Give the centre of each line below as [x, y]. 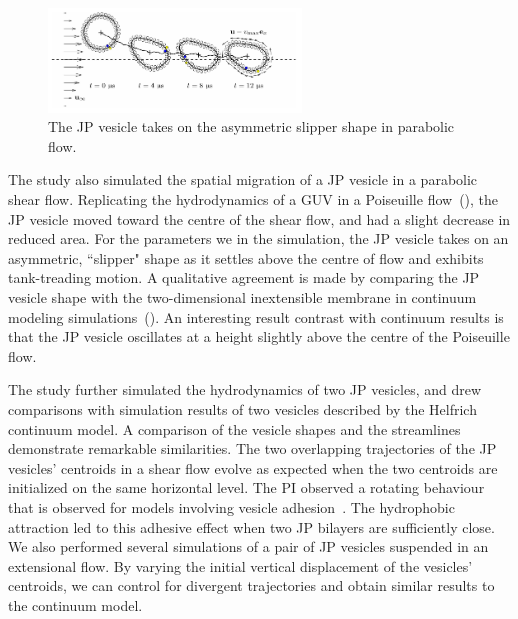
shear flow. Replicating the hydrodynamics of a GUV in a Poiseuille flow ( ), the [253, 199]
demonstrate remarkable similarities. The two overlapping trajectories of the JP [252, 448]
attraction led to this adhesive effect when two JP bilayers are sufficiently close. [251, 526]
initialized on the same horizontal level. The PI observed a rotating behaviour [246, 487]
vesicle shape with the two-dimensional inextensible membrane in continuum [242, 296]
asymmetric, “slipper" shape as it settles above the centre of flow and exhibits [246, 257]
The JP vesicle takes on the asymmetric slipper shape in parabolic [251, 126]
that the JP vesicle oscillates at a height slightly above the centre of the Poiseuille [259, 336]
